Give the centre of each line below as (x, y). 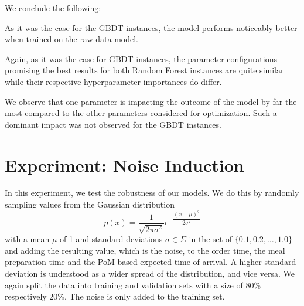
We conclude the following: (53, 8)
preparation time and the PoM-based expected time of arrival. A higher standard (151, 262)
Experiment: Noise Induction (124, 164)
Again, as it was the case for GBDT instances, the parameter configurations (141, 58)
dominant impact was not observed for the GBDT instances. (113, 124)
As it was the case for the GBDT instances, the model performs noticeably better (151, 27)
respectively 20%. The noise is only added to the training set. (115, 296)
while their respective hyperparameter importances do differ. (113, 81)
